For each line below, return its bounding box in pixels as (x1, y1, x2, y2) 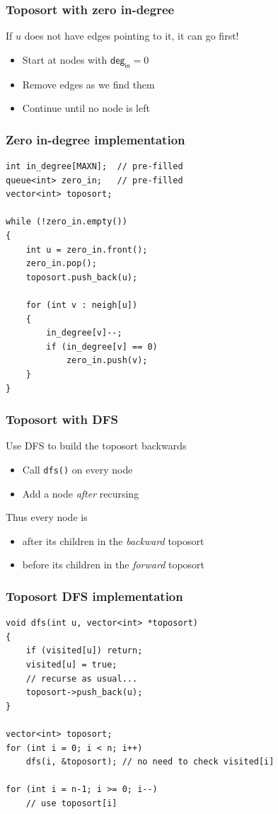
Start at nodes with (22, 52, 108, 67)
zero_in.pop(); (25, 258, 97, 269)
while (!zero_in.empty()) (6, 217, 127, 227)
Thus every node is (6, 510, 88, 524)
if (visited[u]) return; (25, 646, 143, 656)
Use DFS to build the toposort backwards (6, 438, 187, 453)
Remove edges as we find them (22, 76, 155, 91)
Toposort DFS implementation (6, 587, 183, 604)
